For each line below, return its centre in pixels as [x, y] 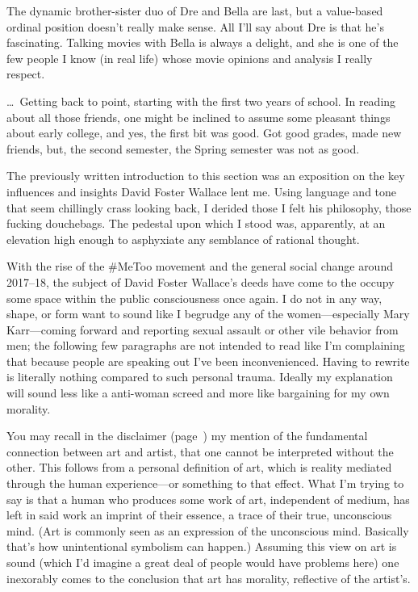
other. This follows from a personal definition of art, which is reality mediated [199, 467]
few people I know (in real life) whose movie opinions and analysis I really [190, 58]
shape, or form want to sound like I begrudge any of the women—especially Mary [208, 314]
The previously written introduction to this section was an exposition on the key [206, 176]
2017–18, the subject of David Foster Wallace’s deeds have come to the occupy [201, 281]
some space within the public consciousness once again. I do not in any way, [194, 298]
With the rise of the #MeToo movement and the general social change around [200, 266]
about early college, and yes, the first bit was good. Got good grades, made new [204, 133]
